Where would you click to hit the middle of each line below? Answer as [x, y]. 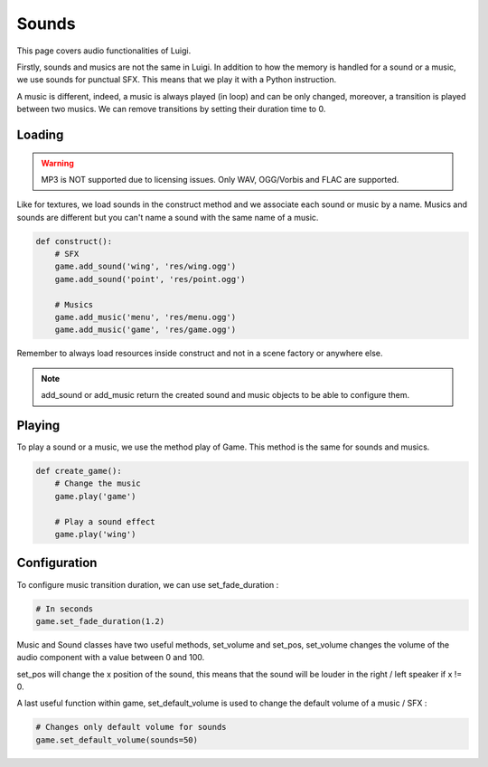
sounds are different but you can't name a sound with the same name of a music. [168, 217]
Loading [40, 134]
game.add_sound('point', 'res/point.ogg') [150, 279]
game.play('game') [95, 496]
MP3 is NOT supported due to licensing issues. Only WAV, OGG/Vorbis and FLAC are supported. [220, 179]
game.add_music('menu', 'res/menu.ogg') [145, 317]
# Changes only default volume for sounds [131, 727]
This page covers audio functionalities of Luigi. [104, 51]
